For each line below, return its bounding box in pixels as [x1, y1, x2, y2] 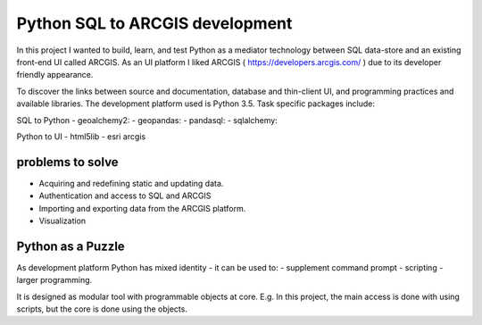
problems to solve [16, 154, 120, 170]
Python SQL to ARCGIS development [16, 13, 293, 33]
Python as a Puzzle [16, 238, 125, 254]
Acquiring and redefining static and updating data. [38, 178, 224, 188]
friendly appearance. [16, 70, 94, 80]
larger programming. [16, 275, 93, 286]
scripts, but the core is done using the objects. [16, 304, 187, 314]
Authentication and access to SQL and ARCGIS [38, 190, 212, 201]
